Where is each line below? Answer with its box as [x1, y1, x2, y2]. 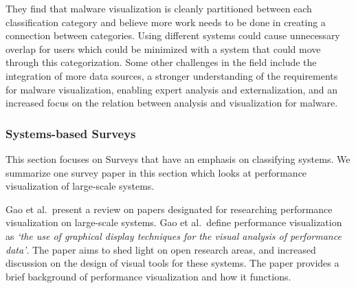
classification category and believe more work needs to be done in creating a [5, 14, 326, 29]
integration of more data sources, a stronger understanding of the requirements [5, 68, 338, 82]
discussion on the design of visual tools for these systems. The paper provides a [5, 256, 340, 270]
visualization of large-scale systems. [5, 179, 155, 193]
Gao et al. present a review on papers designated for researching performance [5, 201, 333, 216]
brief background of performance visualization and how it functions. [5, 269, 291, 283]
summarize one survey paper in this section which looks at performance [5, 165, 307, 179]
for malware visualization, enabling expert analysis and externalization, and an [5, 82, 338, 96]
